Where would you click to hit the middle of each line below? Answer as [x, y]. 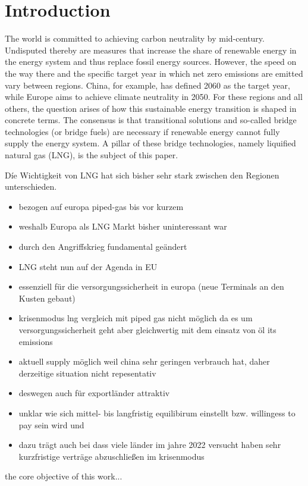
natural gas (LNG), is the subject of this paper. [92, 155]
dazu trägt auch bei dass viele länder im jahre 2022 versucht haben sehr [150, 445]
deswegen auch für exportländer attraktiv [94, 393]
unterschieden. [31, 186]
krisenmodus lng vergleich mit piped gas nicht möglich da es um [136, 318]
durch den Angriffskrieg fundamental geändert [103, 247]
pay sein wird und [51, 424]
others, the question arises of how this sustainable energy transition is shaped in [151, 108]
